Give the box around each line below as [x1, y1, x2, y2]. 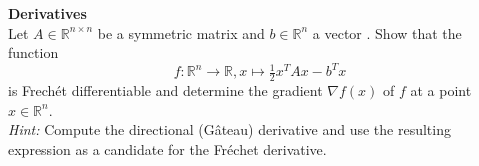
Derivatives [8, 3, 87, 23]
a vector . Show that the [312, 22, 462, 43]
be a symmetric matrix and [97, 22, 265, 43]
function [8, 42, 59, 63]
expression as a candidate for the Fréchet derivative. [8, 138, 327, 159]
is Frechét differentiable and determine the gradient [8, 80, 323, 101]
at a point [410, 80, 472, 101]
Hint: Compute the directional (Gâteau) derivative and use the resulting [8, 119, 451, 140]
